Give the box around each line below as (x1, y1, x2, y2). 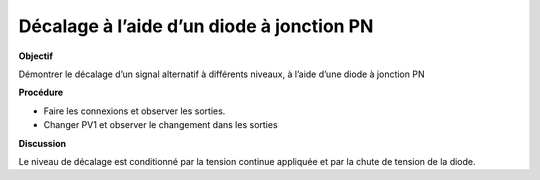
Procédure (18, 86, 64, 99)
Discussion (18, 137, 67, 149)
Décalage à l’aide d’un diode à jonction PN (18, 15, 374, 37)
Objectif (18, 50, 54, 62)
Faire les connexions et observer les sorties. (43, 105, 226, 117)
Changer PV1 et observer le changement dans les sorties (43, 119, 279, 131)
